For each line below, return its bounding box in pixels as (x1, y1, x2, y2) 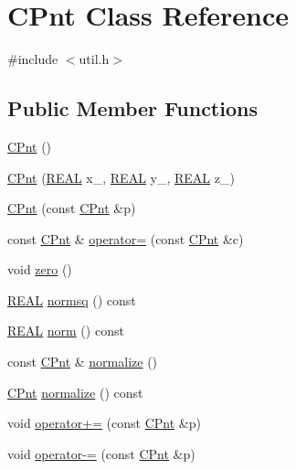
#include (7, 49, 58, 69)
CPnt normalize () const (7, 382, 143, 401)
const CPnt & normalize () (7, 352, 158, 371)
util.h (79, 49, 110, 69)
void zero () (7, 260, 72, 279)
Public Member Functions (7, 94, 258, 123)
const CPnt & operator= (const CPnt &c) (7, 229, 244, 248)
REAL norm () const (7, 321, 124, 340)
